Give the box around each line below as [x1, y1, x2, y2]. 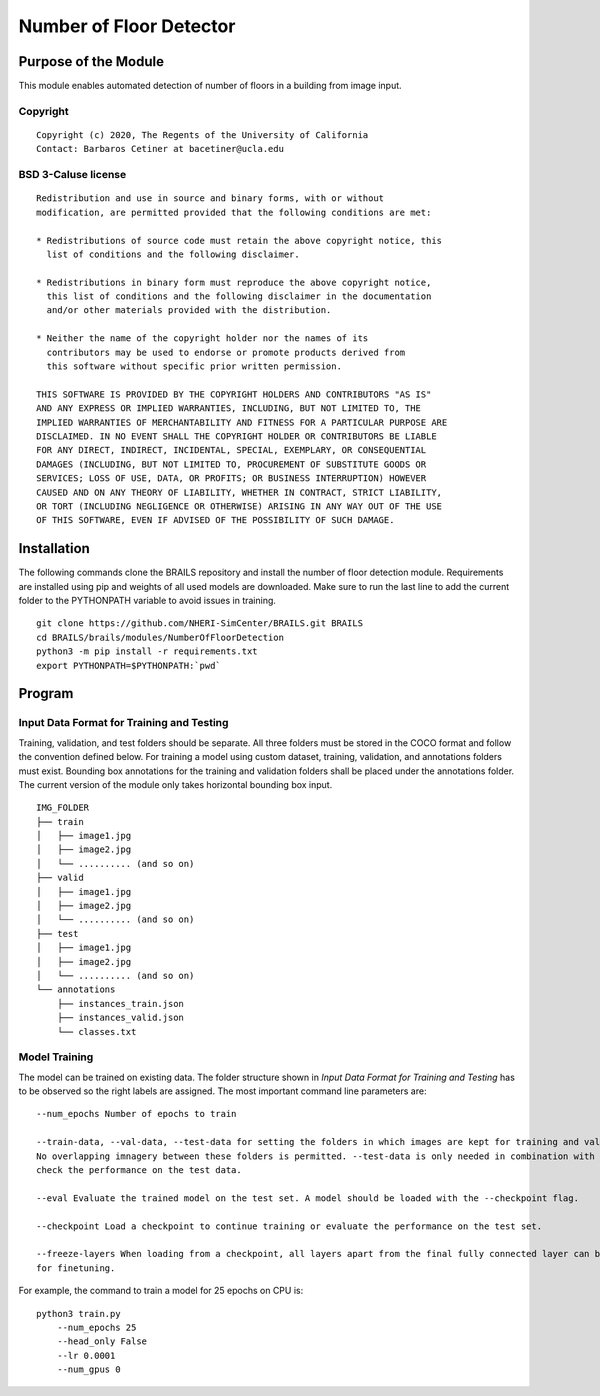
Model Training [18, 1050, 94, 1064]
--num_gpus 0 [56, 1364, 121, 1375]
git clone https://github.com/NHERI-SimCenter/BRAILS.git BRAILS [36, 618, 364, 629]
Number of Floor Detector [18, 15, 236, 37]
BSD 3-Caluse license [18, 168, 127, 182]
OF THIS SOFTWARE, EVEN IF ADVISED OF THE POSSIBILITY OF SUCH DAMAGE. [36, 515, 395, 526]
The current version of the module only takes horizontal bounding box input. [18, 778, 333, 790]
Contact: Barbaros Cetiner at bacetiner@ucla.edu [36, 143, 285, 155]
